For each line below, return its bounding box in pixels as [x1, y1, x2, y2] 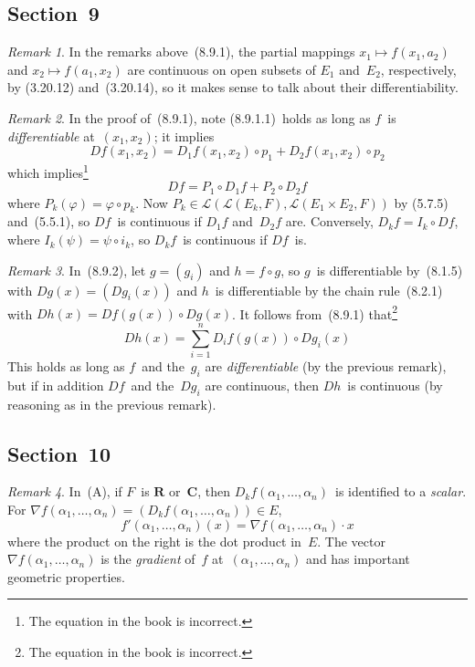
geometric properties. [7, 567, 125, 586]
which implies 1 [7, 160, 89, 182]
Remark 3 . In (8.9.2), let [7, 260, 146, 279]
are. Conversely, [285, 212, 374, 231]
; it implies [153, 126, 215, 145]
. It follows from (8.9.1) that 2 [232, 301, 398, 323]
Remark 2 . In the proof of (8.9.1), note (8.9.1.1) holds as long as [7, 108, 371, 127]
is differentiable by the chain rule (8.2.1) [215, 280, 443, 299]
